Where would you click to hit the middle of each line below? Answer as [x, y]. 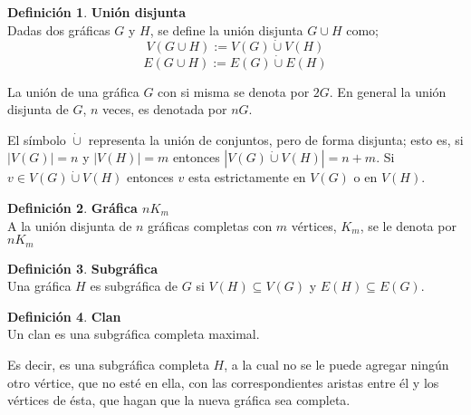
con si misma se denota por [234, 91]
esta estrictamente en [247, 177]
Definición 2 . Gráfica [72, 207]
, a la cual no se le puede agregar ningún [336, 365]
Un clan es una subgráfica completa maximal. [134, 334]
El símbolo [37, 139]
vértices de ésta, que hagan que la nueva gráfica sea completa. [179, 400]
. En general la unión [388, 91]
